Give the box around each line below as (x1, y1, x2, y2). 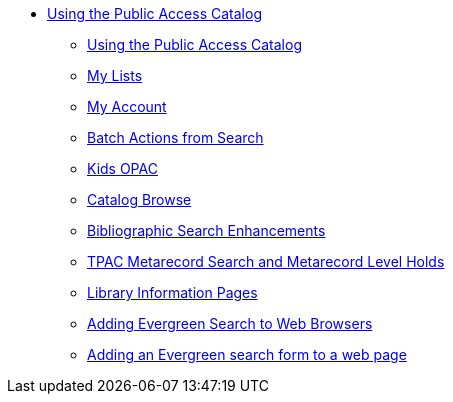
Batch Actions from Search (87, 129, 264, 146)
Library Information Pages (87, 284, 258, 301)
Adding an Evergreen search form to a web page (87, 346, 407, 363)
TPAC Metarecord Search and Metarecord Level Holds (87, 253, 445, 270)
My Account (87, 98, 167, 115)
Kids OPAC (87, 160, 158, 177)
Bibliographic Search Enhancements (87, 222, 326, 239)
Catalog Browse (87, 191, 192, 208)
